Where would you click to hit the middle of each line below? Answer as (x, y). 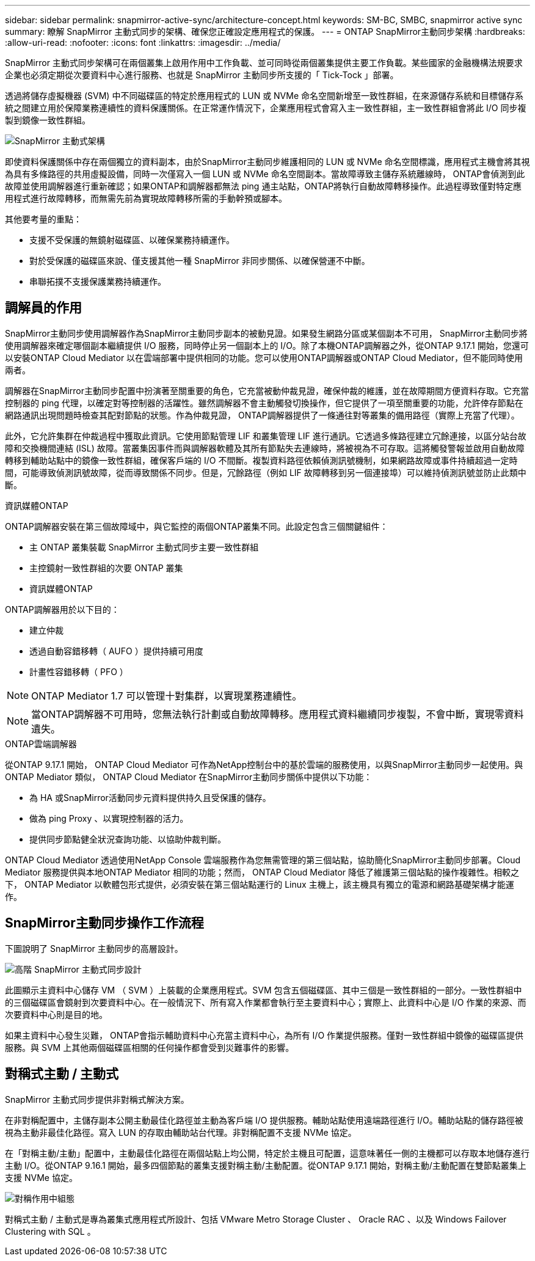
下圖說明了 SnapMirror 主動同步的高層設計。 (94, 948)
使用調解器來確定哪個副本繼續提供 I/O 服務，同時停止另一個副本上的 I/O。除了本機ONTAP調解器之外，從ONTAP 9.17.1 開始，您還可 (267, 345)
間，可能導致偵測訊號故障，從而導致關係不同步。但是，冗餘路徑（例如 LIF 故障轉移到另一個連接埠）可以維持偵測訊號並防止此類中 (266, 472)
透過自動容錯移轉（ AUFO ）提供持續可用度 (116, 651)
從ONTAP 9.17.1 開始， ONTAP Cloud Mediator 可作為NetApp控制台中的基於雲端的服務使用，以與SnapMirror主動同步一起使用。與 (264, 764)
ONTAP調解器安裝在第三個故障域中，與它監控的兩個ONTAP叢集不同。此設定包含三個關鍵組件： (197, 526)
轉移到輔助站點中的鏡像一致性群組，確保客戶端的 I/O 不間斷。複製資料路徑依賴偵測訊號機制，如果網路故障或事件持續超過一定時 (261, 460)
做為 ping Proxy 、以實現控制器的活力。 (109, 818)
